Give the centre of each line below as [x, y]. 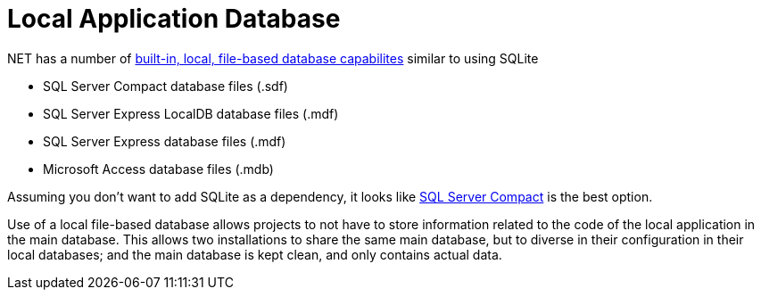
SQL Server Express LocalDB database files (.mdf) [191, 113]
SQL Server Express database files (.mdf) [165, 141]
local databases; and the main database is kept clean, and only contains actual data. [255, 254]
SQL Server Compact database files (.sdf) [165, 86]
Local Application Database [174, 19]
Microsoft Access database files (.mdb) [158, 169]
